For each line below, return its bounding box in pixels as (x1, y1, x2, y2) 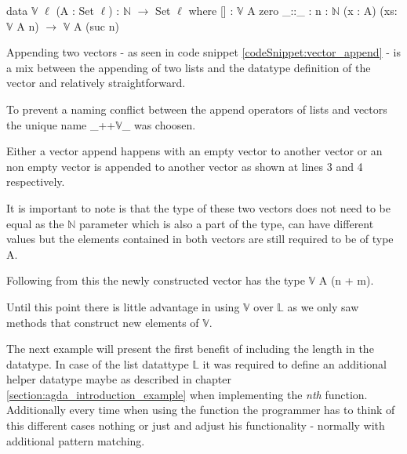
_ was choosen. (122, 116, 196, 133)
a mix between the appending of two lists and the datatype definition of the (6, 59, 371, 75)
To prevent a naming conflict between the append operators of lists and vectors (6, 100, 387, 117)
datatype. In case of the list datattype (6, 355, 189, 372)
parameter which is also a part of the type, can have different (79, 215, 374, 231)
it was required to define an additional (202, 355, 387, 372)
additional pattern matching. (6, 432, 145, 449)
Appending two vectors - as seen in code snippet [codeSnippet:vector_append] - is (6, 44, 401, 60)
